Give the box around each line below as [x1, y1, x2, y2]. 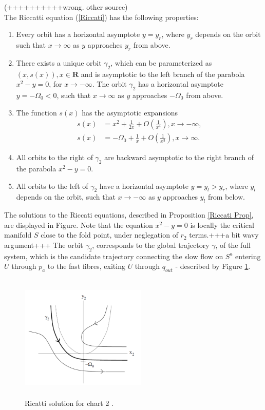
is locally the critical [190, 219, 254, 230]
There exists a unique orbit [16, 57, 102, 68]
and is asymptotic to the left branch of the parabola [81, 68, 245, 79]
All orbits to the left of [16, 180, 88, 191]
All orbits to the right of [16, 152, 93, 163]
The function [16, 107, 57, 118]
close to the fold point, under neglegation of [41, 229, 178, 240]
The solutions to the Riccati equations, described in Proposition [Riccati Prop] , [4, 209, 254, 220]
